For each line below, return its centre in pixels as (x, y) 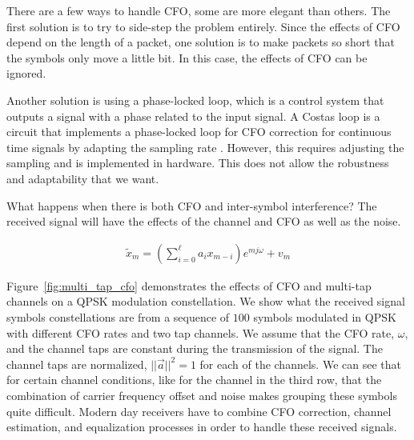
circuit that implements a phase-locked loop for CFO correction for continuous (199, 132)
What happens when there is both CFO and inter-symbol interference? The (192, 205)
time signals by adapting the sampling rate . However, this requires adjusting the (205, 147)
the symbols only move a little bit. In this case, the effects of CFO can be (187, 57)
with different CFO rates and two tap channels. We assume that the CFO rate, (201, 332)
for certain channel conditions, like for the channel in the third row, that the (194, 380)
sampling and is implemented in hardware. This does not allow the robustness (198, 163)
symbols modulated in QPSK (325, 316)
